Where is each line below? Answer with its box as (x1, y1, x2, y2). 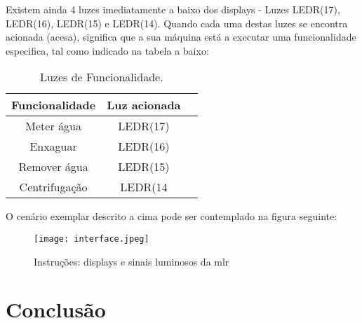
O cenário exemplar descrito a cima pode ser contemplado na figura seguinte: (6, 209, 337, 224)
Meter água (25, 118, 81, 135)
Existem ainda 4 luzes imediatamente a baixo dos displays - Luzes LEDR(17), (6, 2, 340, 16)
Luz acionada (107, 97, 181, 114)
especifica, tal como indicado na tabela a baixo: (6, 43, 209, 57)
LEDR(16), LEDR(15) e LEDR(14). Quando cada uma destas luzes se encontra (6, 15, 348, 30)
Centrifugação (19, 179, 88, 195)
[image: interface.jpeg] (34, 233, 149, 244)
